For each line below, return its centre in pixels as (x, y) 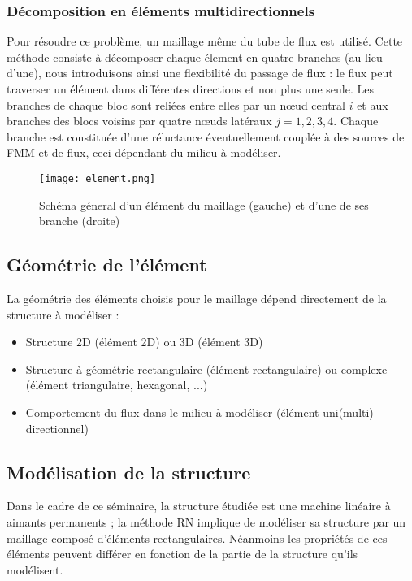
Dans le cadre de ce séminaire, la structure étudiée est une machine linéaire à (199, 506)
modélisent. (35, 569)
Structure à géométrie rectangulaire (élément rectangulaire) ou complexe (206, 369)
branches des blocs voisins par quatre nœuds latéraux (139, 121)
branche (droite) (80, 221)
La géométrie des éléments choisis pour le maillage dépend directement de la (197, 299)
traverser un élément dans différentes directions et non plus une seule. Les (190, 89)
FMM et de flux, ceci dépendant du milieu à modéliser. (144, 152)
